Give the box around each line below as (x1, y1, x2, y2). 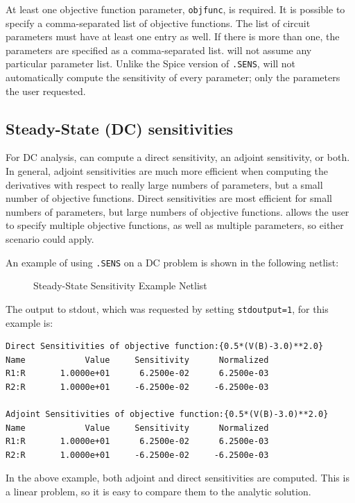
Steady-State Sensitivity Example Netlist (33, 278, 207, 293)
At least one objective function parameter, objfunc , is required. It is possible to (6, 2, 345, 16)
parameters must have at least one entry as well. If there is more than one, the (6, 29, 340, 44)
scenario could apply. (6, 232, 94, 246)
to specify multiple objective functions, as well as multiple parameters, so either (6, 218, 344, 232)
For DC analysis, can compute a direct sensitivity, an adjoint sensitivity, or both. (6, 150, 350, 164)
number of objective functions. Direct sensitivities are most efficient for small (6, 191, 332, 205)
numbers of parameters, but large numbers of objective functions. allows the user (6, 204, 349, 219)
